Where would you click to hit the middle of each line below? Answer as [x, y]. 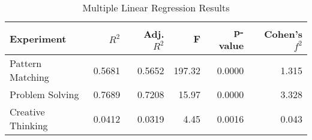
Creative [27, 112]
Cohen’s [283, 34]
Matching [29, 77]
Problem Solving [44, 94]
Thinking [29, 125]
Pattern [26, 63]
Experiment [38, 38]
